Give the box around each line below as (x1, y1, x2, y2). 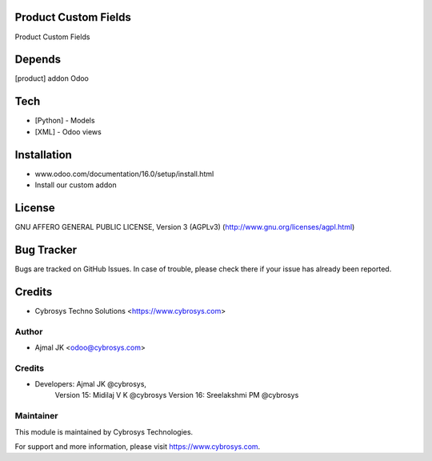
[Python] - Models (34, 116, 95, 126)
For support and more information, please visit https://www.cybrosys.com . (14, 441, 261, 451)
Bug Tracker (14, 243, 78, 256)
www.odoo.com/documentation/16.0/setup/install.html (34, 169, 214, 178)
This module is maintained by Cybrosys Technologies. (14, 427, 194, 436)
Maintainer (14, 411, 58, 422)
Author (14, 326, 43, 337)
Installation (14, 148, 72, 162)
